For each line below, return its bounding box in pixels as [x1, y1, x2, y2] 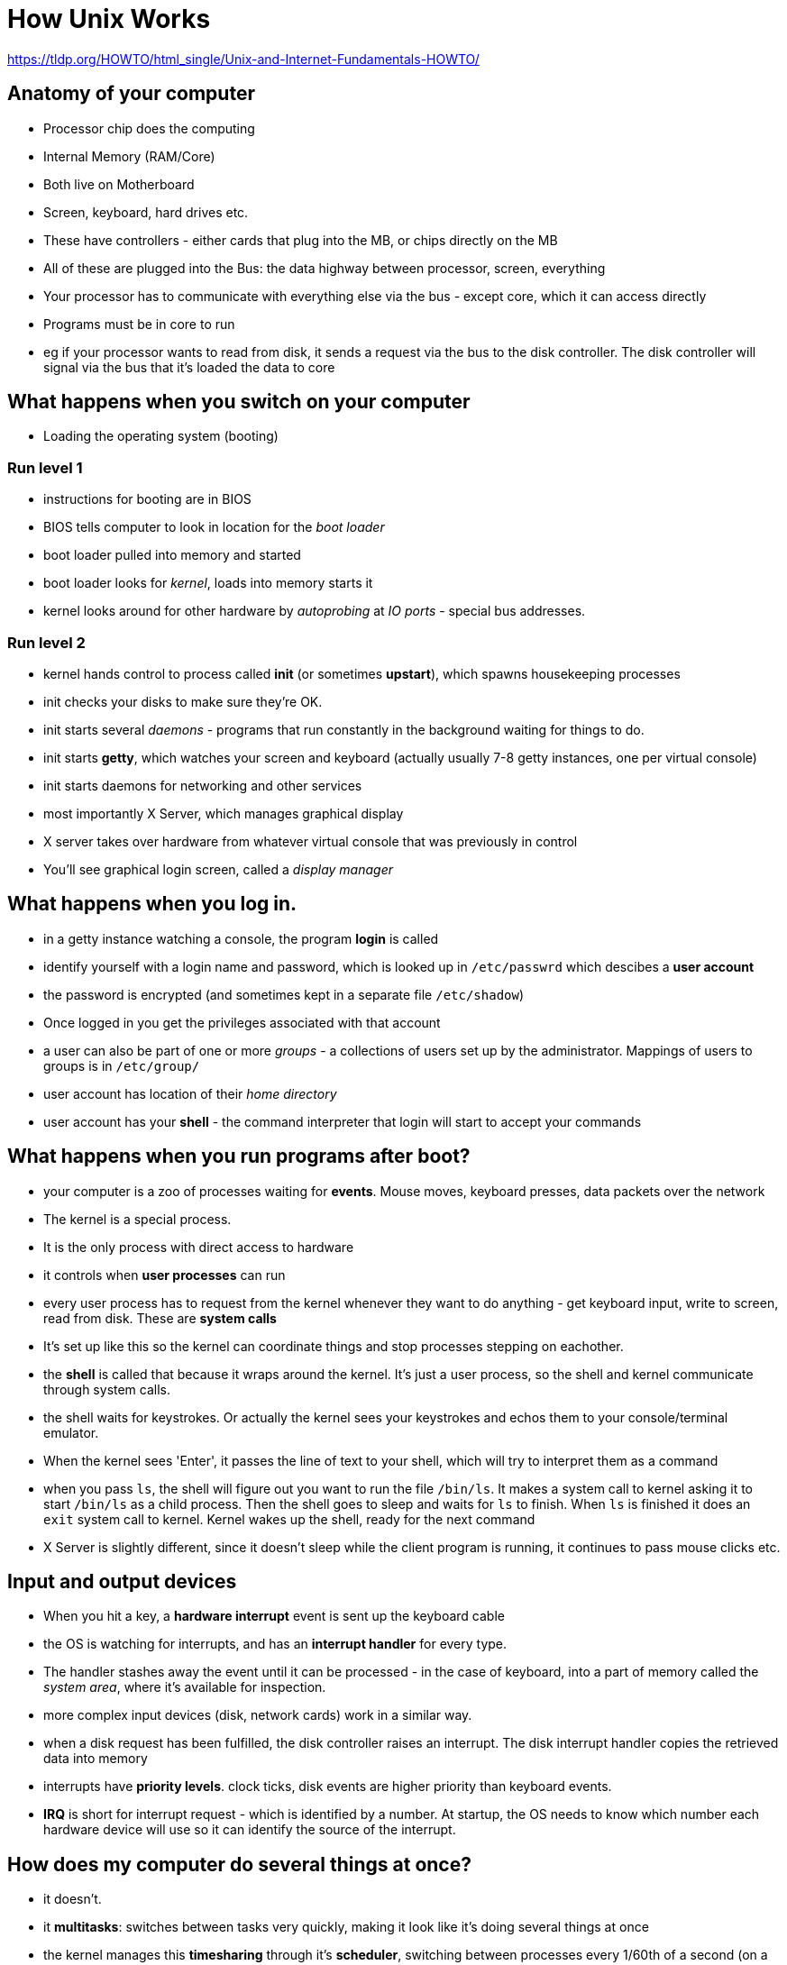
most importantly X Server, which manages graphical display [43, 805, 404, 821]
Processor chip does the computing [43, 120, 255, 136]
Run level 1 [7, 458, 83, 477]
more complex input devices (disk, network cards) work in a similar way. [43, 1707, 472, 1723]
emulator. [43, 1424, 99, 1440]
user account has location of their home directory [43, 1085, 337, 1101]
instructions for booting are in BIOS [43, 491, 252, 507]
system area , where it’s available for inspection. [43, 1679, 326, 1695]
